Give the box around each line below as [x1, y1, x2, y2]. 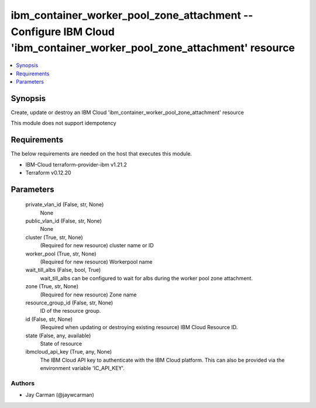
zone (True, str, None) [25, 283, 78, 290]
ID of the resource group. [40, 307, 101, 314]
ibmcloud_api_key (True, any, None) [25, 348, 112, 355]
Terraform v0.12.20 [25, 169, 71, 176]
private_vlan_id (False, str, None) [25, 201, 104, 208]
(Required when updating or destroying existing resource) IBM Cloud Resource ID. [40, 324, 238, 331]
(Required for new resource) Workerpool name [40, 258, 153, 265]
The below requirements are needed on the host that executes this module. [11, 150, 193, 157]
